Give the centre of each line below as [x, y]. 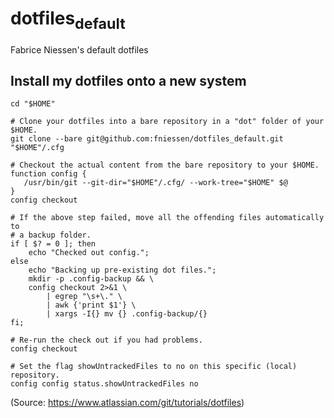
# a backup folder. [51, 235]
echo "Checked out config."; [89, 253]
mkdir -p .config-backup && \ [91, 279]
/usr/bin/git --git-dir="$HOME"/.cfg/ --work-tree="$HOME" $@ [155, 183]
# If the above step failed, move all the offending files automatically [167, 218]
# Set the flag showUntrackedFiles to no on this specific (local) [154, 367]
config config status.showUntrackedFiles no [104, 384]
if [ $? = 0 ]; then [53, 244]
